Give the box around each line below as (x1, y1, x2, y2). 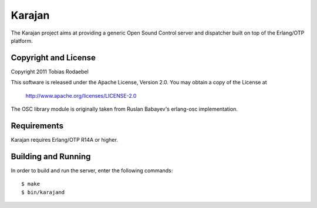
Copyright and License (11, 53, 96, 63)
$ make (21, 180, 41, 187)
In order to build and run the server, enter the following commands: (11, 167, 173, 174)
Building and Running (11, 151, 91, 161)
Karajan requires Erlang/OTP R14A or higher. (11, 136, 119, 143)
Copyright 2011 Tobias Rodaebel (11, 68, 89, 75)
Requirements (11, 121, 64, 131)
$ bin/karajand (21, 189, 65, 196)
